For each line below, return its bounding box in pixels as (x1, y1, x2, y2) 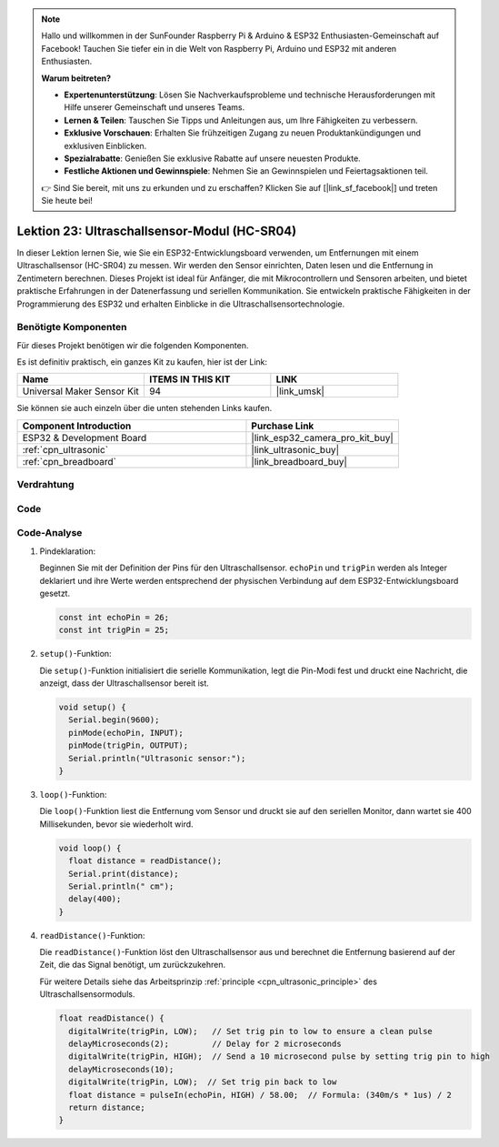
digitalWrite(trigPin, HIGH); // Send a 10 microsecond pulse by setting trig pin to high (68, 1051, 491, 1061)
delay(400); (68, 894, 122, 904)
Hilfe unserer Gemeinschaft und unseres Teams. (64, 102, 245, 113)
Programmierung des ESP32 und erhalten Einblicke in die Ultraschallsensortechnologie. (16, 298, 345, 309)
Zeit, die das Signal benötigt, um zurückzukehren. (39, 960, 226, 971)
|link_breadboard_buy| (251, 455, 347, 468)
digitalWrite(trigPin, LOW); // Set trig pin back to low (68, 1077, 337, 1087)
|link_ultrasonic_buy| (251, 443, 340, 456)
